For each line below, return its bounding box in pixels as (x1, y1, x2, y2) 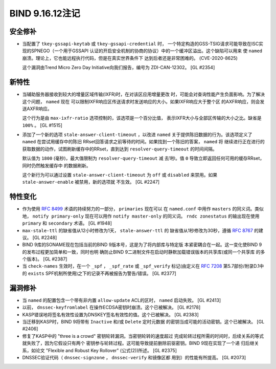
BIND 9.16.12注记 (9, 8, 80, 19)
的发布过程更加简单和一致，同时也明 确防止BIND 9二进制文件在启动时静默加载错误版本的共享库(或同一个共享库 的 (22, 249, 261, 255)
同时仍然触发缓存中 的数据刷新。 (22, 162, 91, 168)
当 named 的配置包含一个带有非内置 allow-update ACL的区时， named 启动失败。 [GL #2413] (22, 297, 221, 303)
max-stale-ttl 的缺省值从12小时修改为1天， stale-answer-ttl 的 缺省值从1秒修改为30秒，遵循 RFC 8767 (22, 227, 253, 233)
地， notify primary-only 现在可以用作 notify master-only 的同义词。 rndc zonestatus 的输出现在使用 (22, 213, 260, 219)
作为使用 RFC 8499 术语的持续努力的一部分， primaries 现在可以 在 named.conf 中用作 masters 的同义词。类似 (22, 206, 264, 212)
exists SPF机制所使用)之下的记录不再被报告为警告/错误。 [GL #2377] (28, 270, 176, 276)
